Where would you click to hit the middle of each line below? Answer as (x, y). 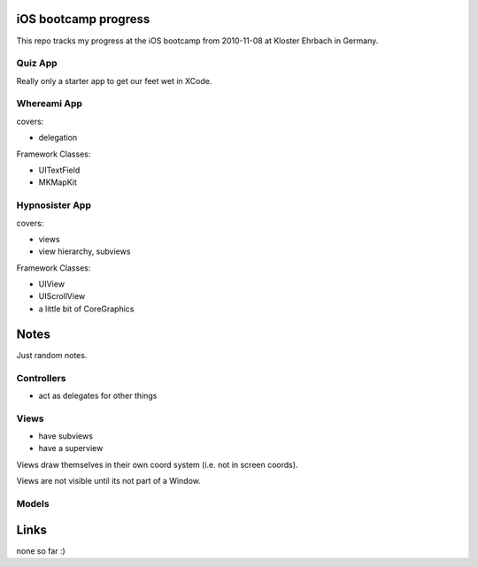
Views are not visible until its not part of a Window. (108, 481)
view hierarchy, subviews (85, 251)
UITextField (59, 170)
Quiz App (37, 64)
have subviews (66, 436)
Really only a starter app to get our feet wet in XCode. (114, 80)
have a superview (71, 448)
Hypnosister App (54, 205)
